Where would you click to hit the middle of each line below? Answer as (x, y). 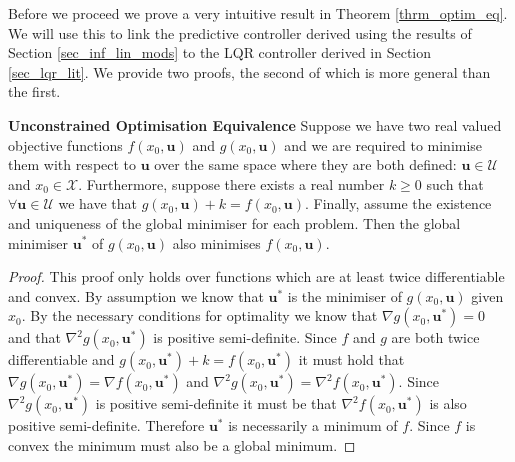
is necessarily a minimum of (313, 425)
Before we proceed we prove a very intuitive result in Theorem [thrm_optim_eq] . (258, 13)
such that (455, 183)
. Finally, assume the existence (398, 203)
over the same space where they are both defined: (305, 164)
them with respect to (72, 164)
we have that (97, 203)
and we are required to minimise (383, 144)
